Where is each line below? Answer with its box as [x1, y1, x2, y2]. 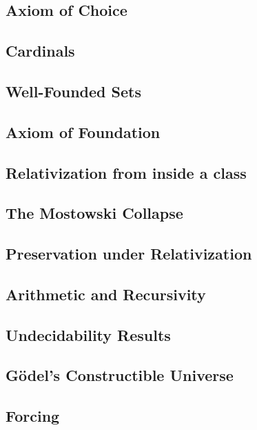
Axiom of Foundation [6, 121, 161, 142]
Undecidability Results [6, 324, 171, 345]
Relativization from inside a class [6, 162, 247, 183]
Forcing [6, 405, 60, 427]
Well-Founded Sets [6, 80, 141, 101]
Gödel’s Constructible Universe [6, 364, 234, 386]
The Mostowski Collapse [6, 202, 183, 224]
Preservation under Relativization [6, 243, 252, 264]
